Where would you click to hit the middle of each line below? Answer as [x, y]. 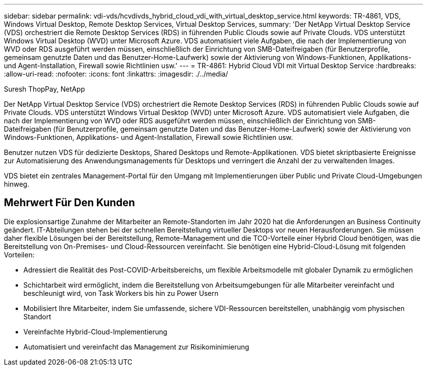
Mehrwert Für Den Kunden [69, 203]
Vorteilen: [19, 254]
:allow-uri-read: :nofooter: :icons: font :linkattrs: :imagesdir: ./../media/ [116, 74]
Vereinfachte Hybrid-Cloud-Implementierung [96, 331]
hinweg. [17, 184]
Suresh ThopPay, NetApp [45, 89]
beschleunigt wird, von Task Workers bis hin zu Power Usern [121, 293]
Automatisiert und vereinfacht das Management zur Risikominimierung [136, 347]
